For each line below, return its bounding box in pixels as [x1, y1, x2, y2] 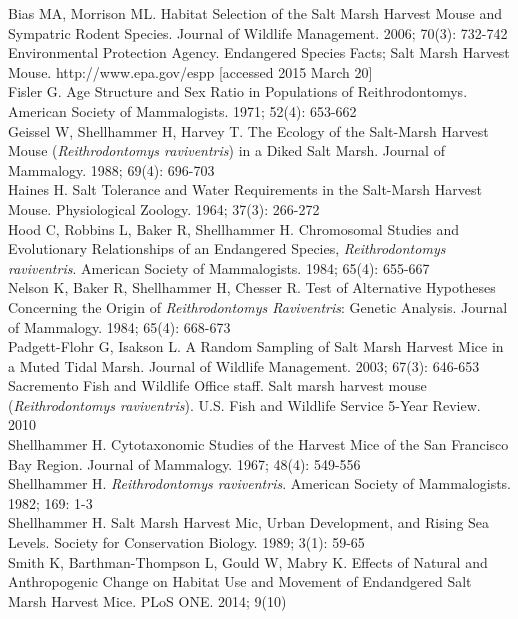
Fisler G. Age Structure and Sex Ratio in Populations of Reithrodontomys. [8, 81, 468, 102]
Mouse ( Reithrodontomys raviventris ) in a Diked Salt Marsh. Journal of [8, 140, 445, 161]
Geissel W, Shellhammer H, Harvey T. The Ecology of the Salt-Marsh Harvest [8, 120, 489, 141]
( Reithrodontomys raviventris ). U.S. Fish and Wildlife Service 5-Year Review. [8, 394, 481, 415]
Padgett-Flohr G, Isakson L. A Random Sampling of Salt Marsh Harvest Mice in [8, 336, 504, 357]
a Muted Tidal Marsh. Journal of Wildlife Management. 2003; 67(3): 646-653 [8, 355, 480, 376]
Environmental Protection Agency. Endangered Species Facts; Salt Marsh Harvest [8, 42, 510, 63]
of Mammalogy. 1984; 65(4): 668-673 [8, 316, 231, 337]
